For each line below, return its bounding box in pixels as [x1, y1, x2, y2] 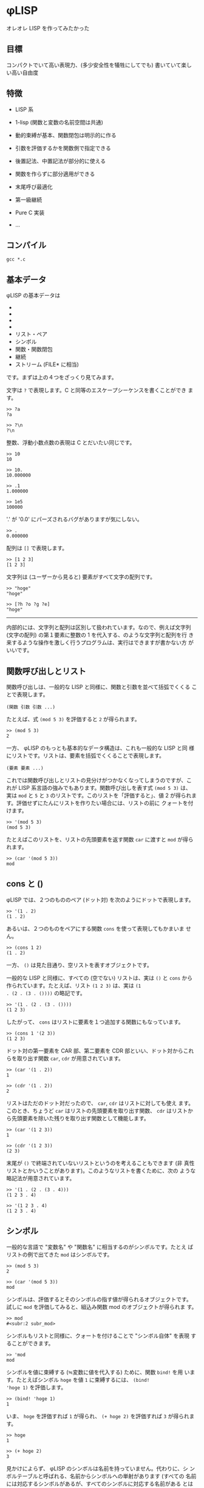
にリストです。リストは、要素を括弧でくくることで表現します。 [6, 752, 165, 759]
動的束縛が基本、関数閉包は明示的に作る [15, 131, 117, 138]
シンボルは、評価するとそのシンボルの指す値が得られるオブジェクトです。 [6, 1296, 192, 1303]
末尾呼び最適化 [15, 183, 53, 190]
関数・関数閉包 [15, 345, 53, 353]
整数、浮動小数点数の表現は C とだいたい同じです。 [6, 439, 135, 446]
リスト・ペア [15, 330, 47, 338]
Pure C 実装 [15, 209, 45, 216]
